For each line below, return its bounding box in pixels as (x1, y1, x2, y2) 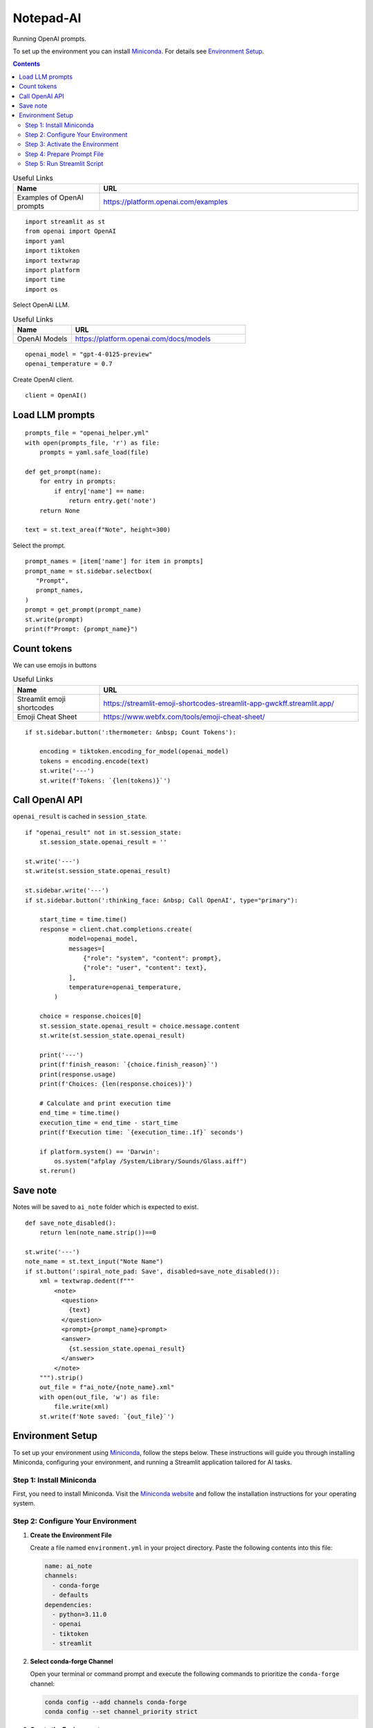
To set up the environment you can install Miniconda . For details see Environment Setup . (12, 47, 265, 55)
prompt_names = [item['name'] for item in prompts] (25, 557, 204, 565)
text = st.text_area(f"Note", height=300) (25, 526, 171, 534)
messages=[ (68, 944, 106, 952)
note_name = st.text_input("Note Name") (25, 1258, 164, 1266)
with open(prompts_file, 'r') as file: (25, 439, 160, 447)
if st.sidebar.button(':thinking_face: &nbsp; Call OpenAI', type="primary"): (25, 896, 298, 904)
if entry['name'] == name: (54, 487, 146, 495)
